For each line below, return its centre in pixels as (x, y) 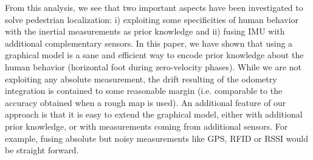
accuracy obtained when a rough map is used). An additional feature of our (146, 102)
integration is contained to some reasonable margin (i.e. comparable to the (144, 91)
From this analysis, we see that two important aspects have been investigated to (154, 7)
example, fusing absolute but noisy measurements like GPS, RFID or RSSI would (156, 138)
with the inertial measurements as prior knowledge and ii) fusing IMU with (145, 31)
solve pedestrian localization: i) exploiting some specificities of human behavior (152, 19)
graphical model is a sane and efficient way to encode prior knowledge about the (154, 55)
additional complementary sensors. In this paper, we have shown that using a (149, 43)
